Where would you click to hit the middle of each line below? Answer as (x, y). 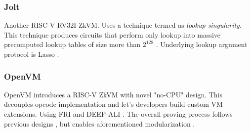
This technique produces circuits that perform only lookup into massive (112, 34)
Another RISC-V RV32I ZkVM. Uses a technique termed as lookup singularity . (123, 25)
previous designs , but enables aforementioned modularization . (100, 123)
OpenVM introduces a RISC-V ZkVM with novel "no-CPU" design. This (113, 94)
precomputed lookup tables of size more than (72, 44)
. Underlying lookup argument (202, 44)
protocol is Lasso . (32, 54)
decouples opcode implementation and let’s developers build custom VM (113, 104)
